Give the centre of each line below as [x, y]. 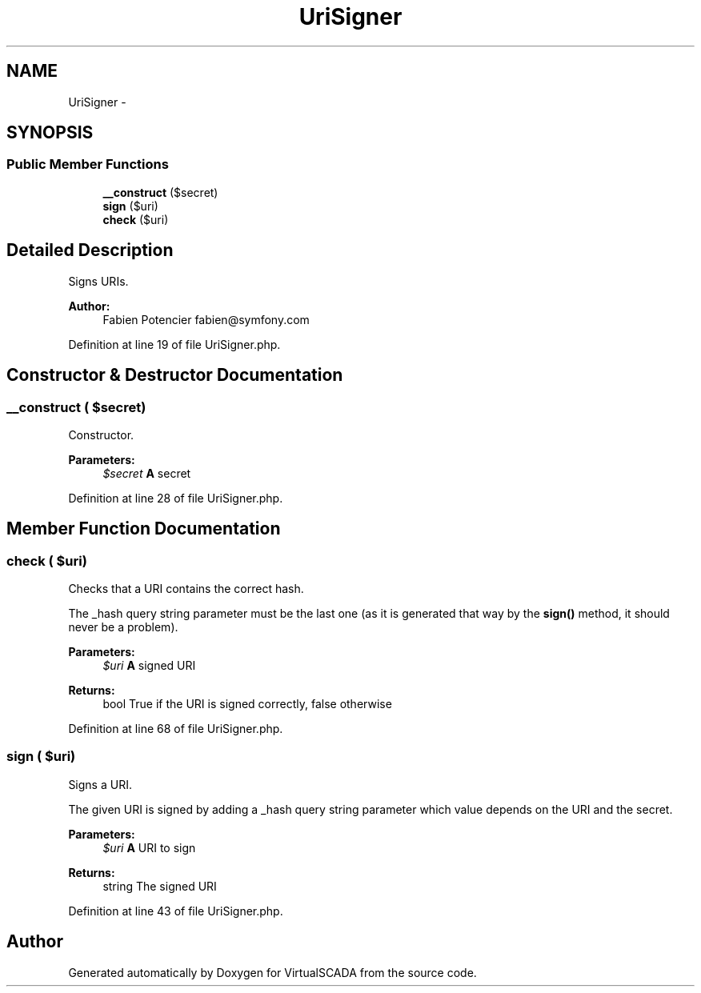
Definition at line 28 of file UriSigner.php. [176, 498]
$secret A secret [147, 473]
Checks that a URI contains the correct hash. [186, 589]
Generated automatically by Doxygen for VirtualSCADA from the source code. [272, 972]
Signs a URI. [100, 784]
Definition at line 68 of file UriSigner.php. [176, 729]
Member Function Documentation [144, 529]
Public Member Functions [88, 164]
